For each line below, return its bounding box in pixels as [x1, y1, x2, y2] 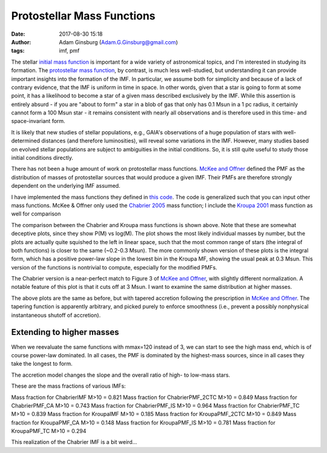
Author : [11, 38, 31, 45]
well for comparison [11, 210, 61, 217]
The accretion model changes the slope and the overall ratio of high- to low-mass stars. [11, 371, 230, 379]
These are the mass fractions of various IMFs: [11, 382, 127, 390]
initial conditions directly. [11, 154, 74, 162]
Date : [11, 30, 25, 38]
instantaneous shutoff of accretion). [11, 311, 101, 319]
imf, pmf [59, 47, 80, 55]
